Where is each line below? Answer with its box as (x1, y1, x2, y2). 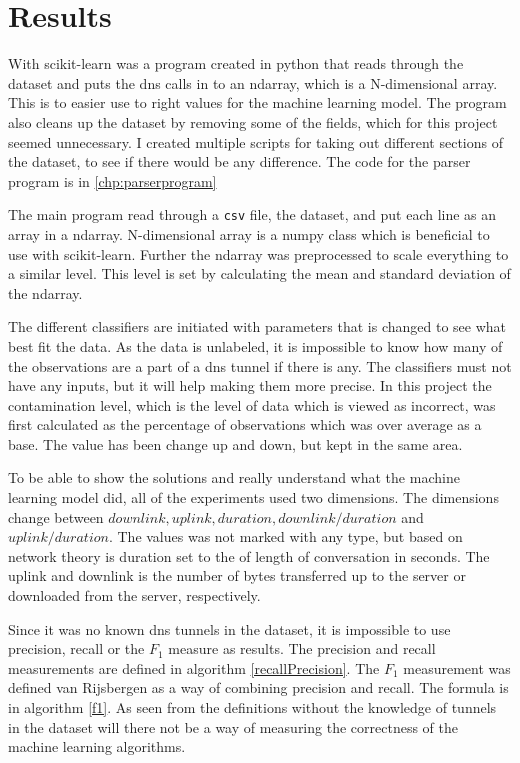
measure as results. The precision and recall (168, 638, 436, 659)
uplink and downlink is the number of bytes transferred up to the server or (8, 565, 466, 586)
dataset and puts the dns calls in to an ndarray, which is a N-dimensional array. (8, 72, 498, 93)
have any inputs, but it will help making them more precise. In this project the (8, 375, 492, 396)
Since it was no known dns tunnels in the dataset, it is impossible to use (8, 618, 451, 639)
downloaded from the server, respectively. (8, 585, 261, 606)
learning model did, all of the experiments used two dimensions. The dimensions (8, 487, 499, 508)
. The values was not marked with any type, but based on (108, 526, 463, 547)
